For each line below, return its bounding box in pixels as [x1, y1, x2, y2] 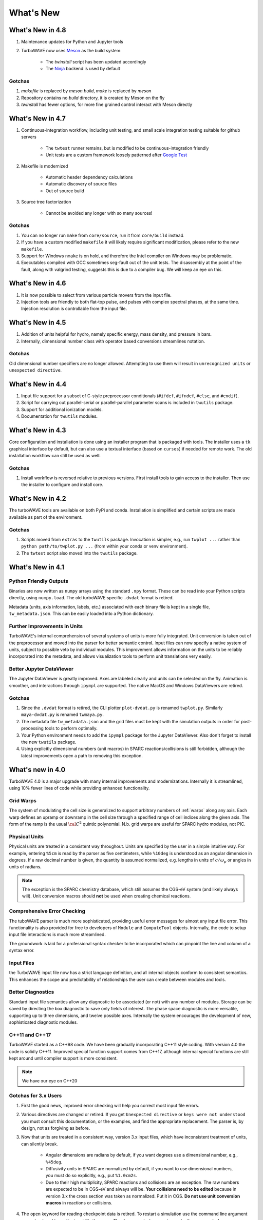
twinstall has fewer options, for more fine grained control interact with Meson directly [21, 102, 192, 107]
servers [21, 134, 37, 140]
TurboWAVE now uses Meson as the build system [21, 48, 121, 54]
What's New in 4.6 [9, 279, 66, 287]
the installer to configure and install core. [21, 482, 104, 488]
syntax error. [9, 947, 35, 954]
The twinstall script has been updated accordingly [45, 59, 147, 64]
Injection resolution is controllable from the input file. [21, 305, 127, 312]
